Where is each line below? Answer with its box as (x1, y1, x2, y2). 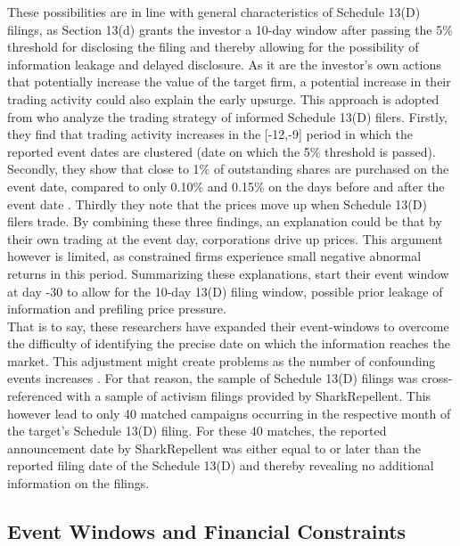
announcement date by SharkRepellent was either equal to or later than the (7, 438, 421, 457)
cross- (421, 369, 453, 387)
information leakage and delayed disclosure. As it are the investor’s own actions (7, 54, 441, 73)
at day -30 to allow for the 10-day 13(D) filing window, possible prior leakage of (7, 281, 443, 300)
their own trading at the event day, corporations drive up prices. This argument (7, 229, 443, 248)
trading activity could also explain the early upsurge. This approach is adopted (7, 89, 439, 108)
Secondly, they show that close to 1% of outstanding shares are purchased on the (7, 159, 449, 178)
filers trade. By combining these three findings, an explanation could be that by (7, 212, 442, 231)
